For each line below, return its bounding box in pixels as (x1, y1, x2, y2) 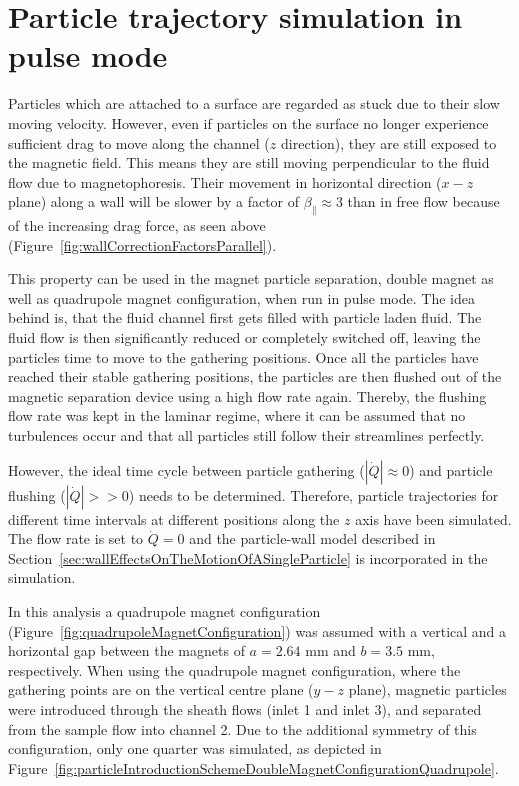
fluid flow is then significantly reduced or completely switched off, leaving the (8, 327, 481, 348)
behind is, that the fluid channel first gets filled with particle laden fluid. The (8, 307, 482, 328)
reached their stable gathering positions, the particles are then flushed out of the (8, 366, 502, 387)
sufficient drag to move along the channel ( (8, 132, 270, 153)
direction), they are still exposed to (281, 132, 497, 153)
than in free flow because (347, 191, 500, 212)
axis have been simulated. (355, 508, 512, 529)
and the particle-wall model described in (189, 528, 436, 549)
